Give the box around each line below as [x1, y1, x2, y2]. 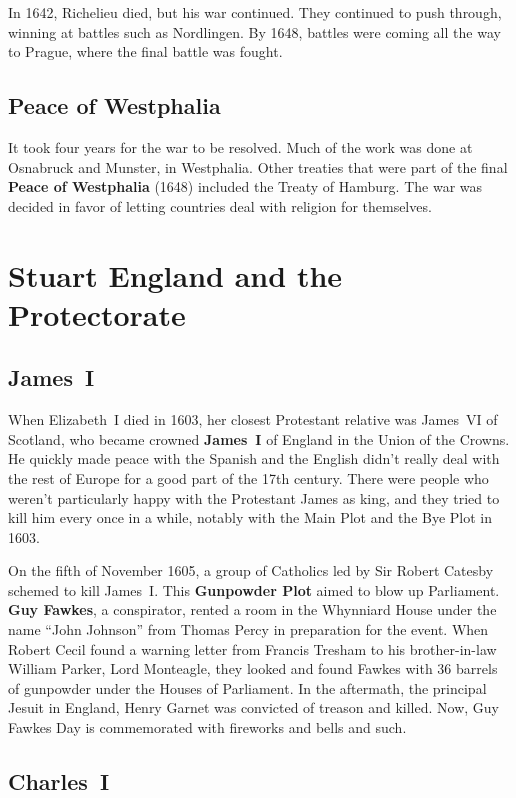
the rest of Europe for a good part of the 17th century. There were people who [8, 467, 489, 488]
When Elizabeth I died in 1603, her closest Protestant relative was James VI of [8, 409, 498, 430]
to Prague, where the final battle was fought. [8, 41, 283, 62]
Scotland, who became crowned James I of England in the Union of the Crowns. [8, 428, 510, 449]
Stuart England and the [8, 254, 343, 295]
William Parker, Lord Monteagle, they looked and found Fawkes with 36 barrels [8, 658, 498, 679]
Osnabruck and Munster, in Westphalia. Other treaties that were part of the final [8, 156, 508, 177]
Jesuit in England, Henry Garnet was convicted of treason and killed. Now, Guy [8, 697, 499, 718]
